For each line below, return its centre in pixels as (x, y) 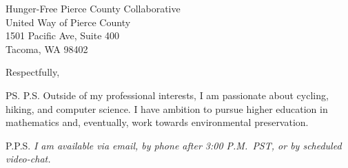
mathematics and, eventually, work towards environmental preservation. (157, 122)
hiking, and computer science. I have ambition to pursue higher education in (167, 108)
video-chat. (28, 159)
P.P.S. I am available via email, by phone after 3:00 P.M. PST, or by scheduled (174, 145)
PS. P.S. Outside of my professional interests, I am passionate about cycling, (167, 95)
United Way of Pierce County (68, 22)
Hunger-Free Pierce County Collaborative (93, 8)
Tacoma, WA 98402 (47, 49)
